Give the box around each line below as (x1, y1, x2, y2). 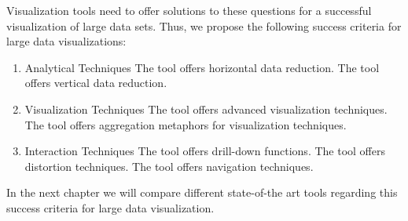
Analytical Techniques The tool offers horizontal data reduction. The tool (24, 59, 380, 75)
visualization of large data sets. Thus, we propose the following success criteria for (6, 17, 402, 34)
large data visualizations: (6, 33, 127, 49)
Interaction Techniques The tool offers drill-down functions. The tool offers (24, 143, 385, 159)
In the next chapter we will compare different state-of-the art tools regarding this (6, 184, 398, 201)
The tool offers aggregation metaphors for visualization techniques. (24, 116, 347, 132)
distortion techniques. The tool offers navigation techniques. (24, 158, 314, 174)
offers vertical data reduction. (24, 74, 167, 91)
